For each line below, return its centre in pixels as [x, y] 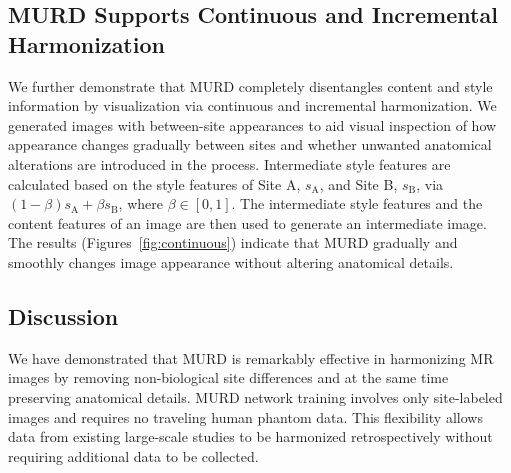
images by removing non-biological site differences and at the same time [228, 377]
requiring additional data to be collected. [133, 455]
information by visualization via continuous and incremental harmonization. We [252, 105]
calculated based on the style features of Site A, [154, 183]
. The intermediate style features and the [357, 203]
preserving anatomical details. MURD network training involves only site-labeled [255, 396]
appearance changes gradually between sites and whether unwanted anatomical [250, 144]
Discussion [63, 315]
